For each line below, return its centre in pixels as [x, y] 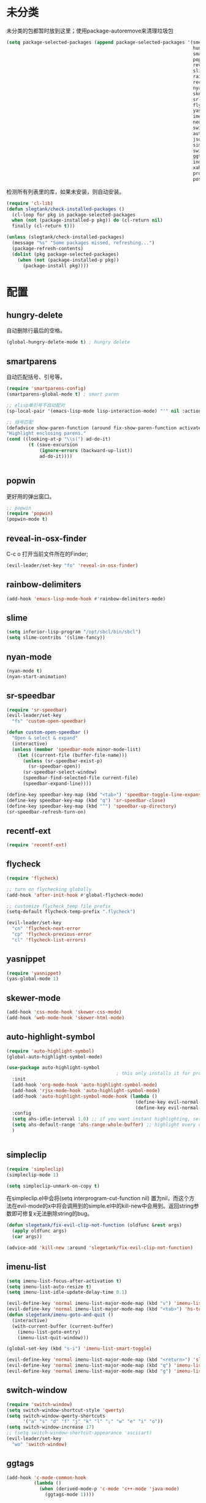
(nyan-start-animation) [37, 676]
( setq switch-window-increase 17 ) [51, 1427]
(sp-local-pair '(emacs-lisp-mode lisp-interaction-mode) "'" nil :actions [105, 411]
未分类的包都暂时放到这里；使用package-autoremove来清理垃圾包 [90, 31]
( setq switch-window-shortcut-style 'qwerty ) [65, 1410]
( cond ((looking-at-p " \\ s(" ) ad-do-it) [59, 439]
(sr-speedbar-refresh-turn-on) [46, 812]
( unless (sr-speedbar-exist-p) [63, 761]
